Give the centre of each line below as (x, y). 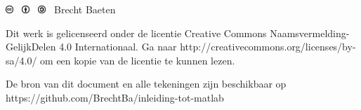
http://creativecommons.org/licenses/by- (268, 47)
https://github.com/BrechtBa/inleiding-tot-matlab (115, 97)
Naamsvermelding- (310, 33)
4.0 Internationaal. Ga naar (118, 47)
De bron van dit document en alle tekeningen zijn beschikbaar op (146, 84)
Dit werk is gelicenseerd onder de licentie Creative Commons (136, 33)
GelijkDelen (31, 47)
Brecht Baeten (85, 9)
